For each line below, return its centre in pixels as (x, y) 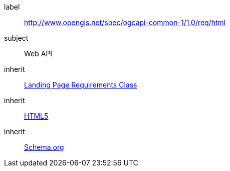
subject (16, 38)
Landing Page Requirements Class (81, 85)
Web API (38, 54)
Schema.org (44, 147)
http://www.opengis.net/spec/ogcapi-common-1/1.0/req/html (125, 22)
